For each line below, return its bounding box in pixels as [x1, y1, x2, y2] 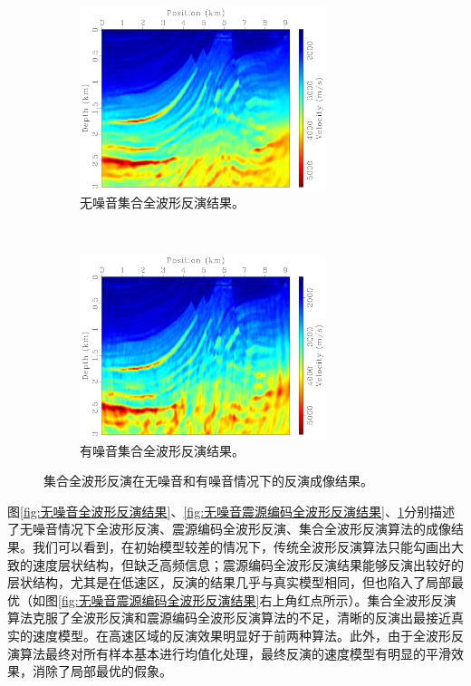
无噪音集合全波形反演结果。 [80, 193, 245, 212]
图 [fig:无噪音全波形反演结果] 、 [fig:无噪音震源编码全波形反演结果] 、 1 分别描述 [7, 501, 455, 520]
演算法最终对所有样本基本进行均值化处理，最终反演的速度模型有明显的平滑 [7, 643, 451, 662]
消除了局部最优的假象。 [32, 662, 172, 681]
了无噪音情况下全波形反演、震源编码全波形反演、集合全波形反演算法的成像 [7, 519, 451, 538]
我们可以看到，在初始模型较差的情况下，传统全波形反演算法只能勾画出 [32, 536, 451, 556]
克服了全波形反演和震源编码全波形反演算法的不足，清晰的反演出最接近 [32, 608, 451, 627]
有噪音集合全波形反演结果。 [80, 440, 245, 459]
